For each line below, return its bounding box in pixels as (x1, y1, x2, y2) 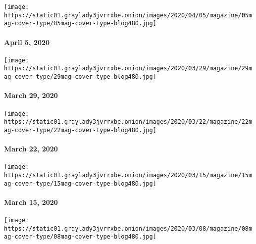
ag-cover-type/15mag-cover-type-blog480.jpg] (4, 180, 156, 187)
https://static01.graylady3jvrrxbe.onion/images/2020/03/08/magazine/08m (4, 225, 253, 232)
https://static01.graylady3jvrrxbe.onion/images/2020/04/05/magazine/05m (4, 11, 253, 19)
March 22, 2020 (4, 144, 58, 154)
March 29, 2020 (4, 90, 58, 100)
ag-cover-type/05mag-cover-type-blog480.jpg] (4, 20, 156, 27)
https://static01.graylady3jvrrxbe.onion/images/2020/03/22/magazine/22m (4, 118, 253, 126)
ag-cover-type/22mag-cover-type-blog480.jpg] (4, 126, 156, 134)
